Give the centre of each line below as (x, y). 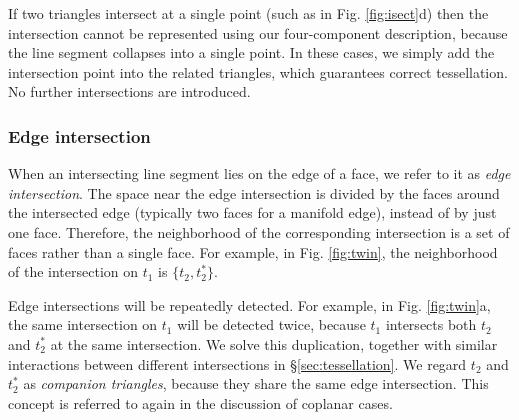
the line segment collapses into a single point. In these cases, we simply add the (251, 52)
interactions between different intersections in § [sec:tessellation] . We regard (237, 363)
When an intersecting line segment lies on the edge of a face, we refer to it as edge (259, 173)
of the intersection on (73, 271)
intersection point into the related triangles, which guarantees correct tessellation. (258, 71)
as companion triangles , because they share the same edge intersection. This (256, 383)
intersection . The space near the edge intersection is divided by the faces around (254, 192)
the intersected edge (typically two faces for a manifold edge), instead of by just (252, 212)
